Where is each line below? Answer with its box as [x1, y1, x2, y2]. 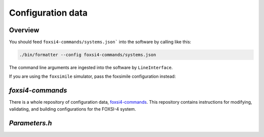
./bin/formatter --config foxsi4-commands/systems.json [19, 52, 156, 58]
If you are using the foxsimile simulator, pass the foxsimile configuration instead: [9, 73, 176, 79]
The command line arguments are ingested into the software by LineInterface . [9, 65, 173, 70]
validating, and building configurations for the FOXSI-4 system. [9, 106, 136, 112]
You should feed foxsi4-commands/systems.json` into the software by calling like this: [9, 39, 192, 45]
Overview [9, 26, 40, 34]
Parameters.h [9, 119, 52, 127]
